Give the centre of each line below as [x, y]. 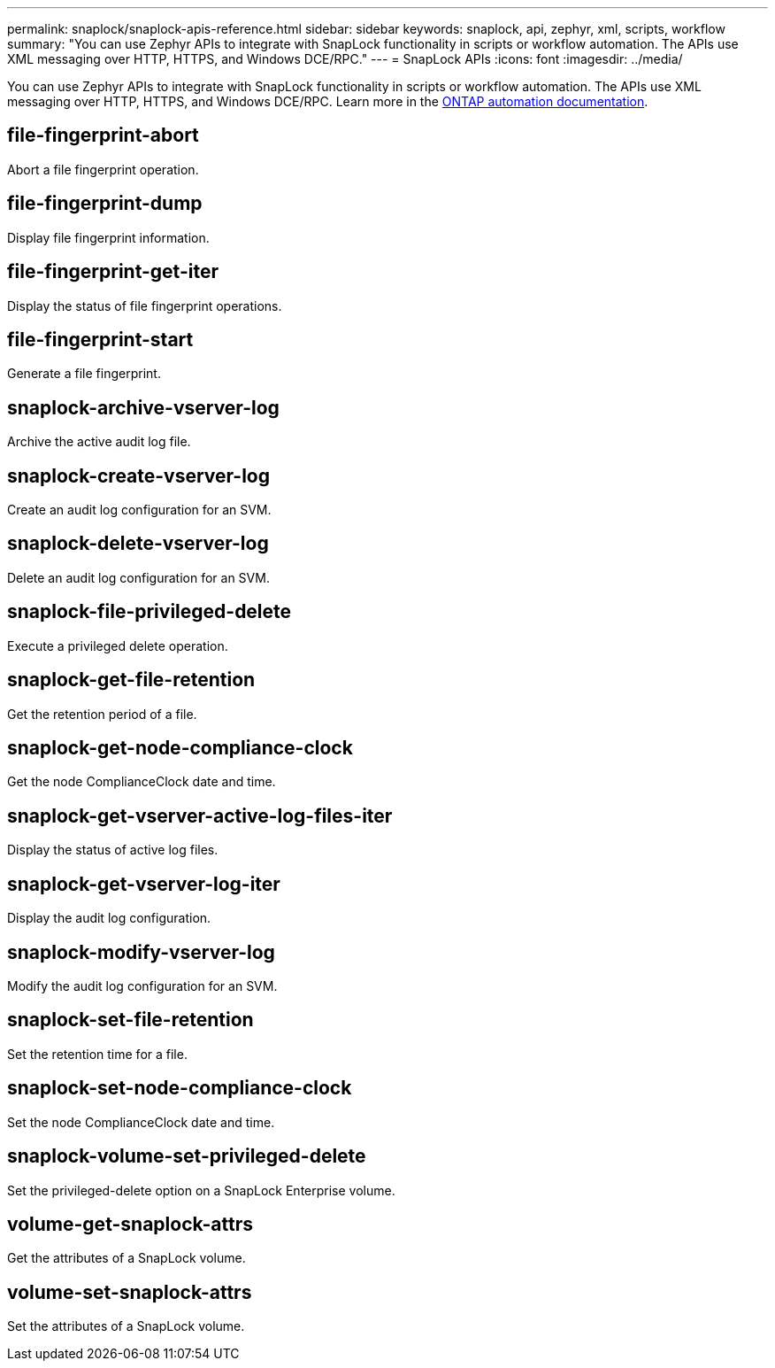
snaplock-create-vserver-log [139, 475]
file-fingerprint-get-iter [113, 272]
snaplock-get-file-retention [131, 680]
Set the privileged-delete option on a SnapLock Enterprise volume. [201, 1190]
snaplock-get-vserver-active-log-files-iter [200, 815]
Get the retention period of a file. [102, 714]
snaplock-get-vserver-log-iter [144, 884]
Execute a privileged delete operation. [118, 645]
